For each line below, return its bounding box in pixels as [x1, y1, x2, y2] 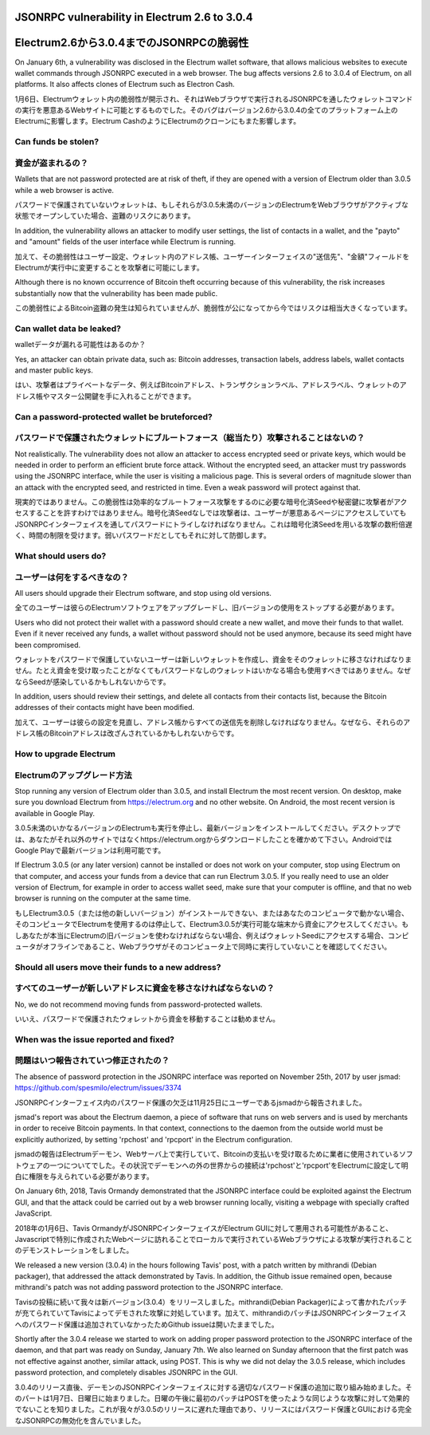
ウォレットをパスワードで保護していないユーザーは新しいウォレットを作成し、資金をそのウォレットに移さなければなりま [14, 654, 412, 664]
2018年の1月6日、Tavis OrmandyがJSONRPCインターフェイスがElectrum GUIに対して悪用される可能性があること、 [14, 1223, 393, 1232]
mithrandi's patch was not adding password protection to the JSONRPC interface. [14, 1283, 283, 1292]
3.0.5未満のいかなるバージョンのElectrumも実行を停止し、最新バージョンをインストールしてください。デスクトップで [14, 823, 401, 833]
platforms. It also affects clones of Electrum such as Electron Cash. [14, 80, 235, 89]
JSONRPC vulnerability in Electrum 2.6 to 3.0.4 [14, 10, 253, 24]
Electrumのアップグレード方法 [14, 770, 133, 781]
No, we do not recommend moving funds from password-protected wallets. [14, 999, 263, 1009]
